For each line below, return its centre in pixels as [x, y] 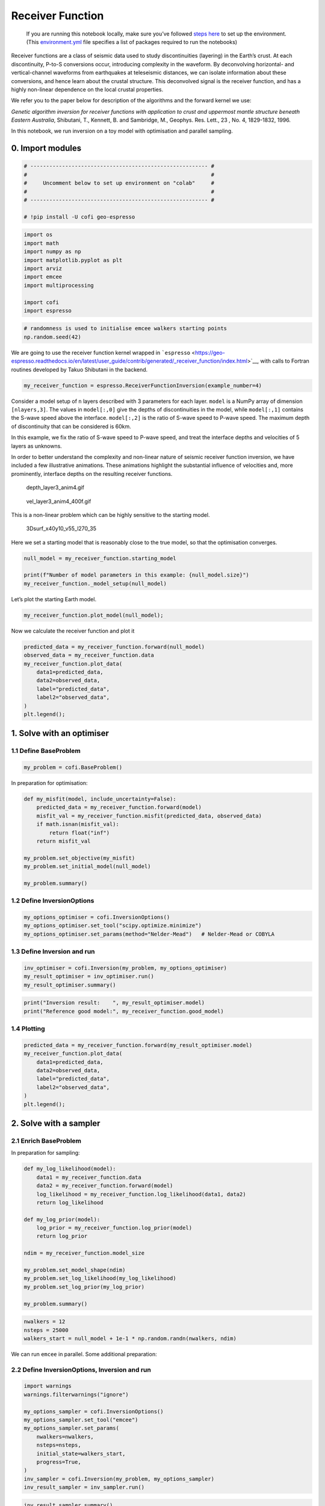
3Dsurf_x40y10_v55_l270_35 [61, 529]
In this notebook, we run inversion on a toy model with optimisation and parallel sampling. [122, 131]
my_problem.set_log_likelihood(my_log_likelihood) [100, 1278]
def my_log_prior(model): [62, 1219]
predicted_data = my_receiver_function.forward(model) [119, 808]
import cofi [42, 302]
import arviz [43, 268]
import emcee [43, 277]
